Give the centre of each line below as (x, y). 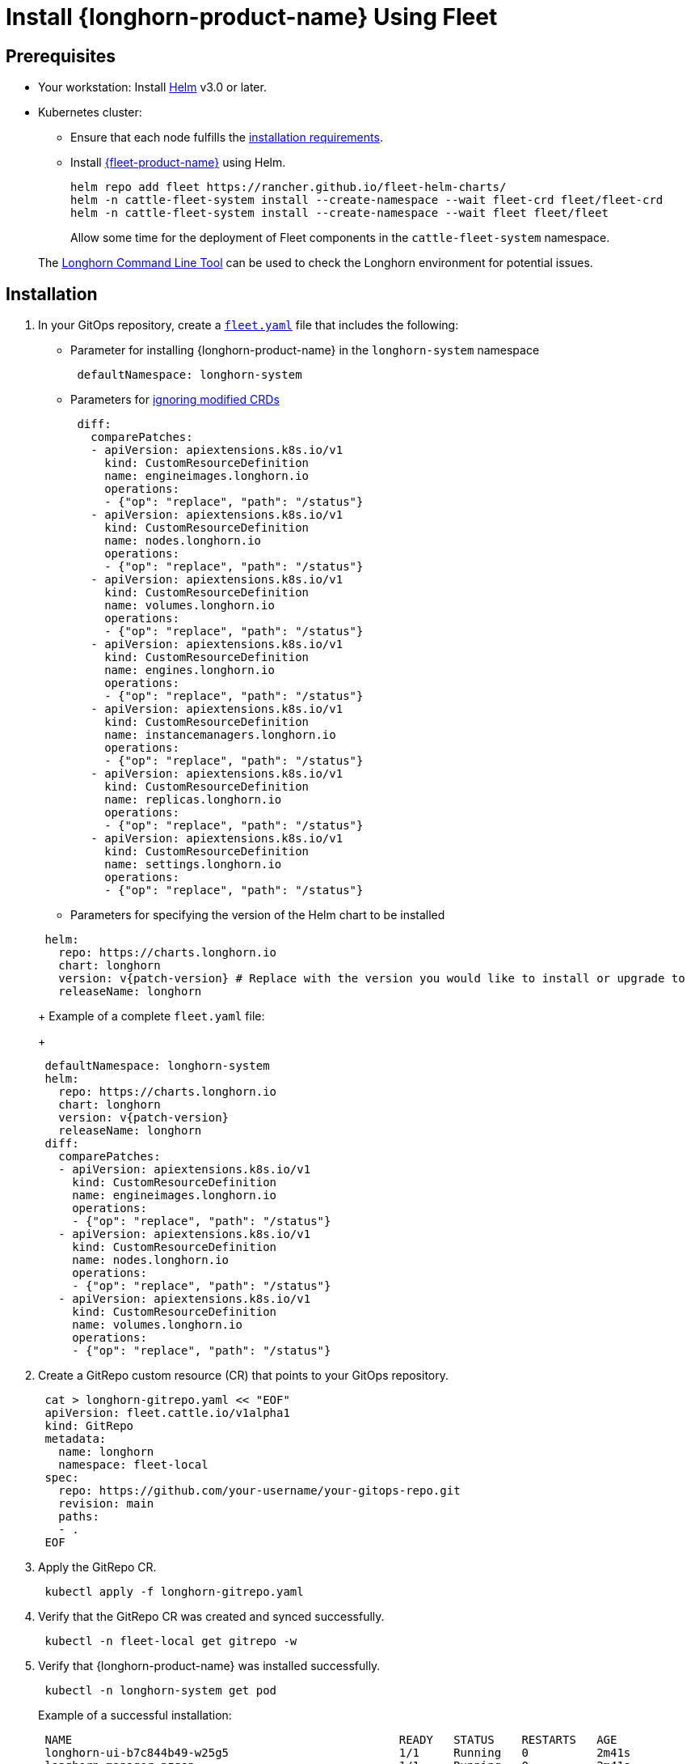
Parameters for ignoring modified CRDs (175, 400)
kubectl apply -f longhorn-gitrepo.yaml (174, 1592)
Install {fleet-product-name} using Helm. (178, 163)
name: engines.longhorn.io (190, 670)
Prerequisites (61, 56)
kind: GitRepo (89, 1426)
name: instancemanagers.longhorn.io (220, 735)
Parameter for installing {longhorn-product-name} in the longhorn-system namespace (305, 350)
